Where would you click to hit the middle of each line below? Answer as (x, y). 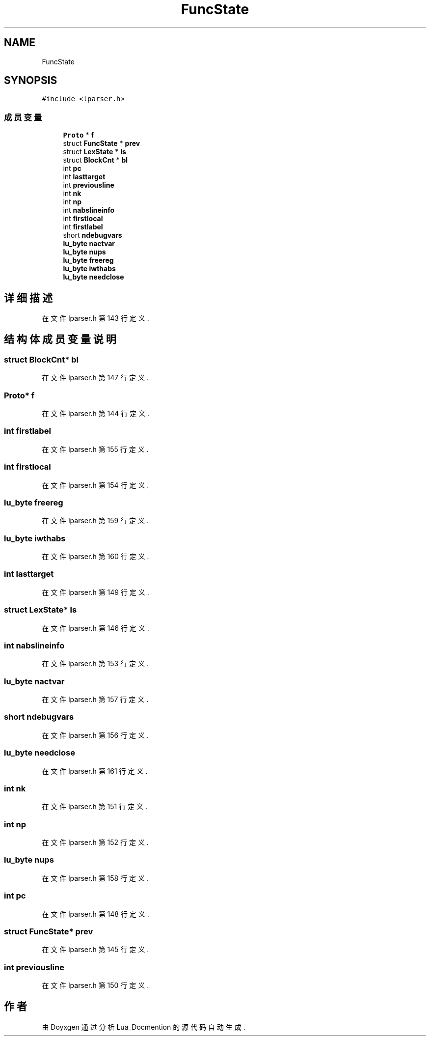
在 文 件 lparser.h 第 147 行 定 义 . (95, 378)
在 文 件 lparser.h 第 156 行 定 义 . (95, 735)
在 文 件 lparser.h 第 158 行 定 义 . (95, 878)
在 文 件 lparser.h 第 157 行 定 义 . (95, 699)
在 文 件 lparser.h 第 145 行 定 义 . (95, 950)
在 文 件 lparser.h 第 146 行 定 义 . (95, 628)
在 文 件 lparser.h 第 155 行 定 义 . (95, 449)
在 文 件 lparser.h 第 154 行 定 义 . (95, 485)
